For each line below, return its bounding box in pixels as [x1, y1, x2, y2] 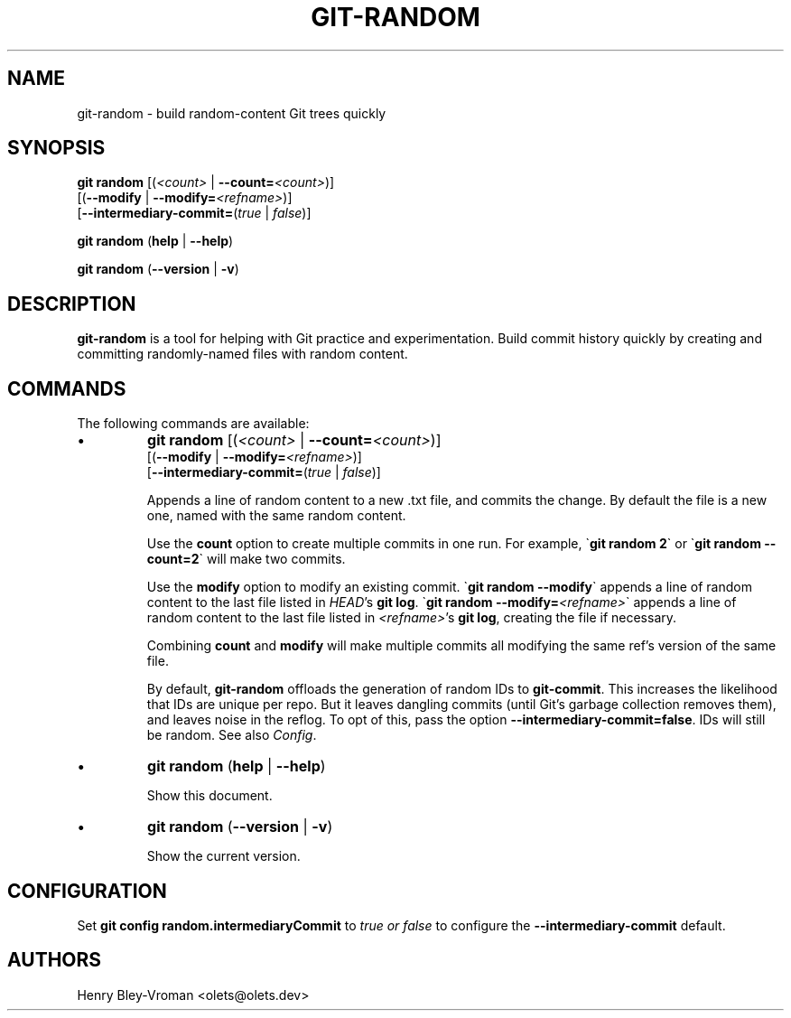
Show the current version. [146, 848, 301, 864]
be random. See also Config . [146, 727, 317, 743]
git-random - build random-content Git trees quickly [77, 105, 386, 121]
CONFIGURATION [7, 879, 167, 902]
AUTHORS [7, 948, 102, 972]
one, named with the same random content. [146, 508, 406, 524]
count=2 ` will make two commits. [146, 551, 346, 567]
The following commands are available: [77, 416, 310, 432]
